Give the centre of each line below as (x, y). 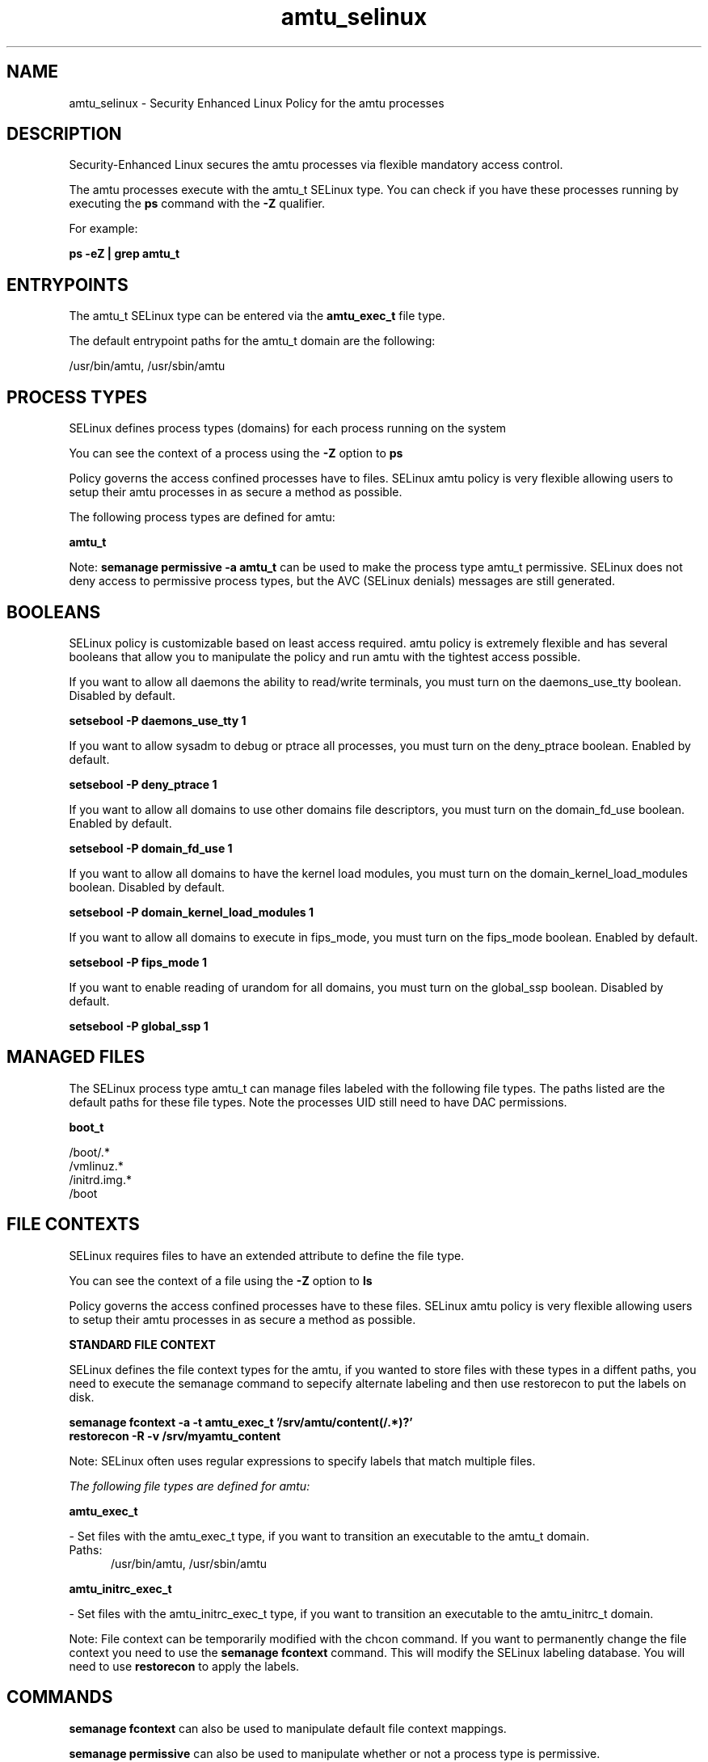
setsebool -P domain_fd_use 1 (151, 848)
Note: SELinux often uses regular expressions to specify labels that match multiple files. (302, 1461)
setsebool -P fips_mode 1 (138, 962)
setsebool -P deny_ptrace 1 (143, 784)
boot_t (86, 1127)
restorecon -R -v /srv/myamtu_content (175, 1435)
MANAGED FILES (76, 1057)
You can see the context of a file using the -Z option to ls (221, 1280)
